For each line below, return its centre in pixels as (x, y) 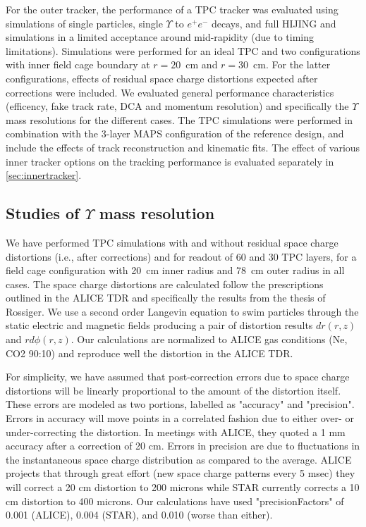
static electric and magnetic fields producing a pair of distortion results (159, 325)
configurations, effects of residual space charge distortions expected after (162, 78)
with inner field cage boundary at (78, 64)
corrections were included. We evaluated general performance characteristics (170, 92)
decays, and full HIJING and (274, 23)
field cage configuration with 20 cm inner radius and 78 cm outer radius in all (175, 270)
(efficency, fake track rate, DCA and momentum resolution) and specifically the (177, 106)
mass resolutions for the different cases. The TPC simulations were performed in (179, 119)
